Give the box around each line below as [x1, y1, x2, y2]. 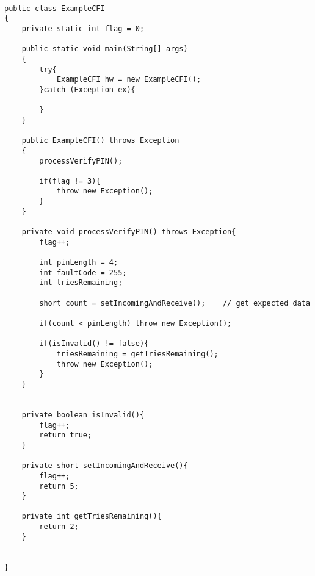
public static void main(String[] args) [21, 45, 188, 54]
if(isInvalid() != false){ [39, 339, 149, 348]
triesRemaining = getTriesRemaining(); [56, 349, 219, 358]
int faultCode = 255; [39, 268, 127, 277]
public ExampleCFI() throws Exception [21, 136, 179, 145]
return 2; [39, 522, 79, 531]
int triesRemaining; [39, 278, 123, 287]
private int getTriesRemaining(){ [21, 512, 162, 521]
